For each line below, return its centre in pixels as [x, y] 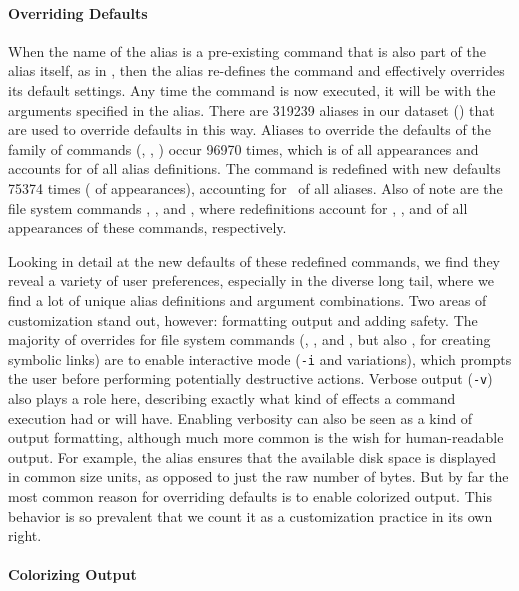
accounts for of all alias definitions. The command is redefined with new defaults [254, 168]
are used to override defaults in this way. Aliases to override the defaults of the [249, 129]
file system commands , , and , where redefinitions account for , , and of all [238, 207]
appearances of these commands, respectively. [147, 227]
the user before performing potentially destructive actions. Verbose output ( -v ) [250, 378]
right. [25, 535]
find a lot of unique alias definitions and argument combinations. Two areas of [247, 299]
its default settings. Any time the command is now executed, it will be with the [252, 89]
